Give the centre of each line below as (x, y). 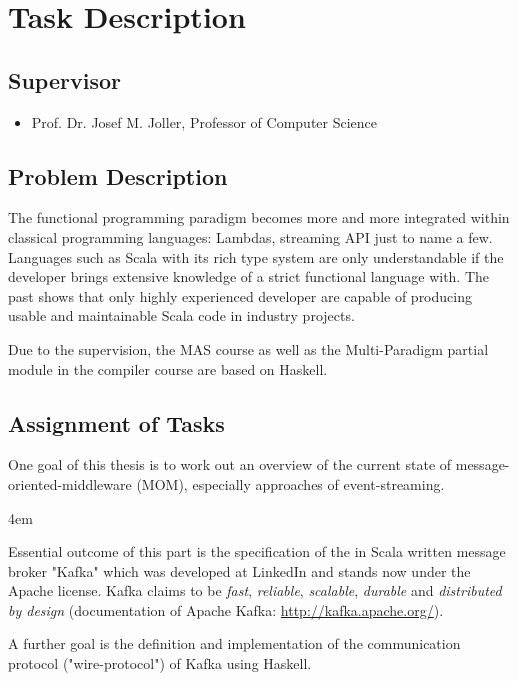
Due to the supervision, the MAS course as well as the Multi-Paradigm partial (248, 348)
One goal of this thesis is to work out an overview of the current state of (230, 464)
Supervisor (64, 79)
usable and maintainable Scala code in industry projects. (181, 315)
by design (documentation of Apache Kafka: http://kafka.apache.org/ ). (226, 609)
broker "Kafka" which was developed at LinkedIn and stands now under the (239, 570)
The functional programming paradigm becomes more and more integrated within (259, 217)
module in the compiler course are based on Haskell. (168, 368)
